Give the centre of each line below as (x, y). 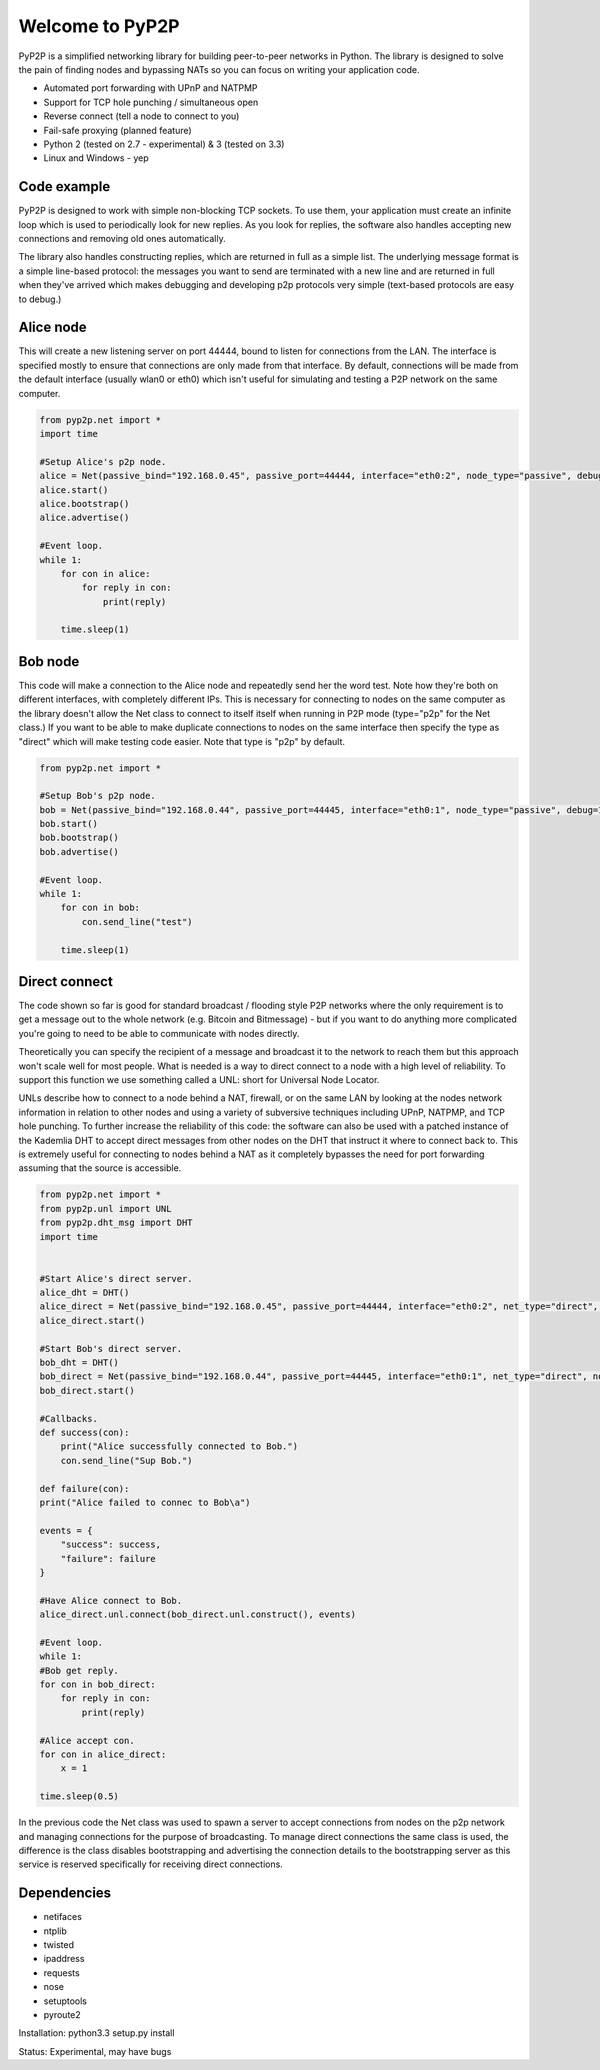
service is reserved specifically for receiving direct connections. (151, 1864)
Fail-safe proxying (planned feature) (117, 130)
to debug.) (40, 299)
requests (61, 1972)
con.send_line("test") (137, 921)
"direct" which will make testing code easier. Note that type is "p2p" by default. (181, 741)
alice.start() (74, 489)
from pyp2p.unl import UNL (105, 1208)
